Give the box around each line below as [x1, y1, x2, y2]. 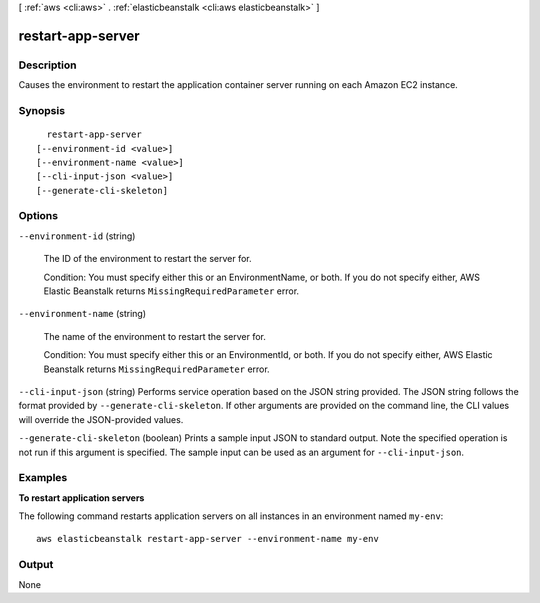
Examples [18, 471, 68, 485]
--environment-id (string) [18, 230, 136, 242]
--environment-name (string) [18, 308, 147, 320]
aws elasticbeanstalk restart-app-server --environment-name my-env [36, 533, 379, 545]
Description [18, 58, 77, 72]
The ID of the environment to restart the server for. [43, 253, 252, 265]
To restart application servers [18, 491, 145, 504]
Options [18, 209, 59, 223]
